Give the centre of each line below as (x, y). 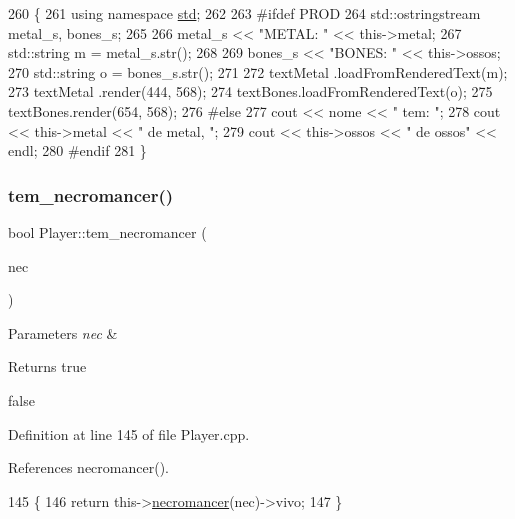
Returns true (47, 366)
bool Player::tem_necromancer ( (107, 231)
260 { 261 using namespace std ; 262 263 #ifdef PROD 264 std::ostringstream (244, 13)
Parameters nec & (63, 332)
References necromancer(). (88, 467)
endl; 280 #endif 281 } (77, 150)
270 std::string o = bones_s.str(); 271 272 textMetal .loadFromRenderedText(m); (258, 71)
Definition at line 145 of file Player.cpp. (129, 433)
